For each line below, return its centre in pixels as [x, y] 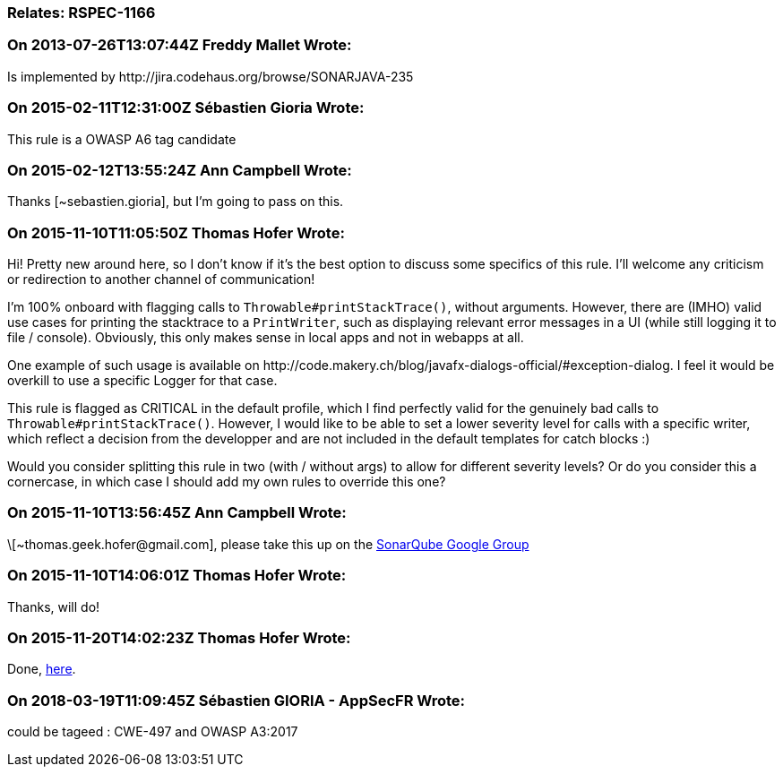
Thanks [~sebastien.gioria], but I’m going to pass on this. [176, 202]
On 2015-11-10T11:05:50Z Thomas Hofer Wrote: [176, 232]
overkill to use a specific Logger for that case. [142, 380]
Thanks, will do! [54, 606]
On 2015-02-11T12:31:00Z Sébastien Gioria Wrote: [186, 108]
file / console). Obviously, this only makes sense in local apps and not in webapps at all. [266, 337]
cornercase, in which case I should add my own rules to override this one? [227, 482]
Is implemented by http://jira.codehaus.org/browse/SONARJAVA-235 [211, 76]
